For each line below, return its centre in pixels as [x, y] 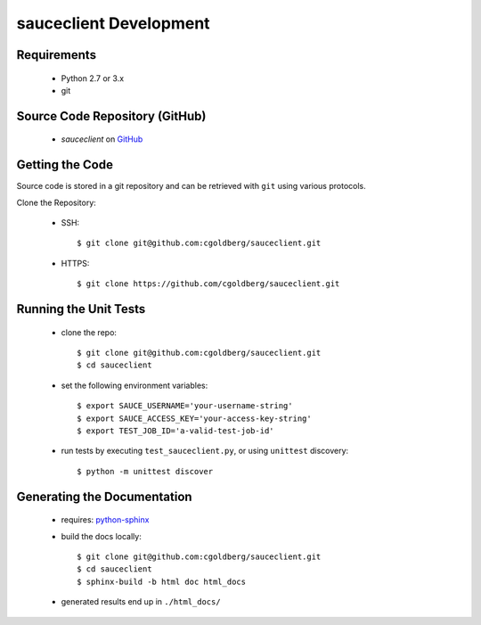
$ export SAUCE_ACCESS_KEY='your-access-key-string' [194, 418]
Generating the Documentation [104, 496]
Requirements [57, 55]
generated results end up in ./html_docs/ [141, 602]
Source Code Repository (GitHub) [111, 116]
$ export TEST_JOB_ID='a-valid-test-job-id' [176, 431]
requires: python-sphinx [105, 520]
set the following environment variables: [135, 385]
